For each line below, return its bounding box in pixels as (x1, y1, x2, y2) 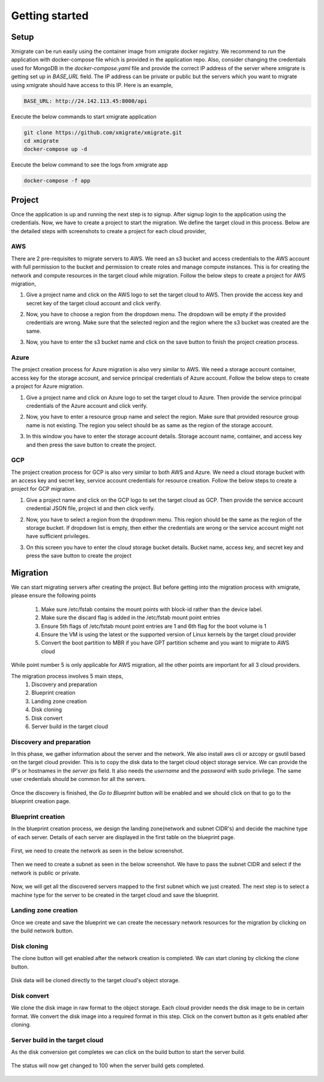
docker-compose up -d (23, 146, 88, 153)
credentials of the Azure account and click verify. (26, 402, 148, 409)
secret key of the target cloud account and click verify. (26, 299, 161, 306)
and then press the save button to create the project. (26, 441, 157, 448)
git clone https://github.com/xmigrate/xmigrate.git (23, 129, 182, 136)
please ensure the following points (11, 592, 97, 599)
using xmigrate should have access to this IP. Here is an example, (11, 81, 173, 88)
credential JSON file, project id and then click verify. (26, 505, 155, 512)
